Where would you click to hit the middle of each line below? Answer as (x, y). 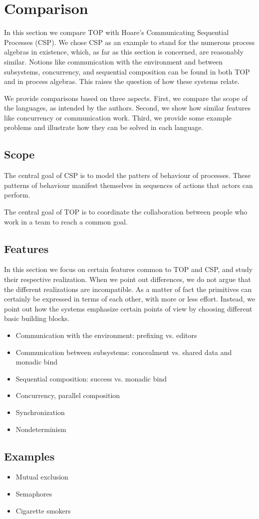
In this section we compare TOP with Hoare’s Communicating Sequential (117, 32)
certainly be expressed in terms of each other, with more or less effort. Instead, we (130, 299)
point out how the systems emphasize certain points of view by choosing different (128, 308)
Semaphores (34, 493)
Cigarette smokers (43, 510)
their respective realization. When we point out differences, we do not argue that (128, 279)
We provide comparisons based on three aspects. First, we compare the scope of (126, 98)
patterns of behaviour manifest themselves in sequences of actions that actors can (129, 185)
